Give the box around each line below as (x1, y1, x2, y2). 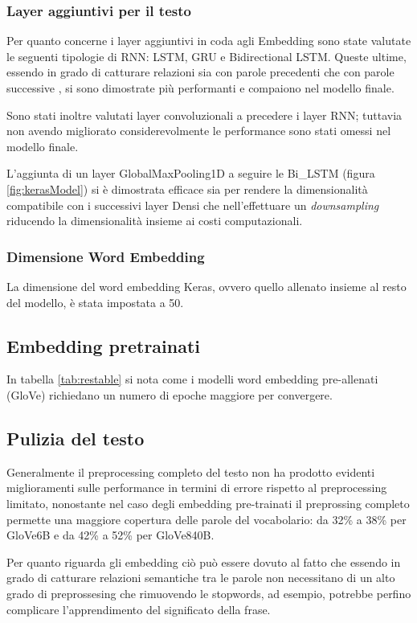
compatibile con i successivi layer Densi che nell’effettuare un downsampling (6, 196, 379, 213)
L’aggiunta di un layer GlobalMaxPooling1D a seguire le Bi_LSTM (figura (6, 165, 375, 182)
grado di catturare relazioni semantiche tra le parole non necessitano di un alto (6, 569, 395, 586)
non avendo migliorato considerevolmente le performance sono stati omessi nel (6, 122, 391, 139)
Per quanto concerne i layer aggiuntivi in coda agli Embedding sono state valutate (6, 32, 411, 49)
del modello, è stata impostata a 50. (6, 293, 184, 310)
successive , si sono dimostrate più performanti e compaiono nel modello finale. (6, 80, 395, 96)
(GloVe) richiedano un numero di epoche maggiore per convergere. (6, 386, 333, 403)
